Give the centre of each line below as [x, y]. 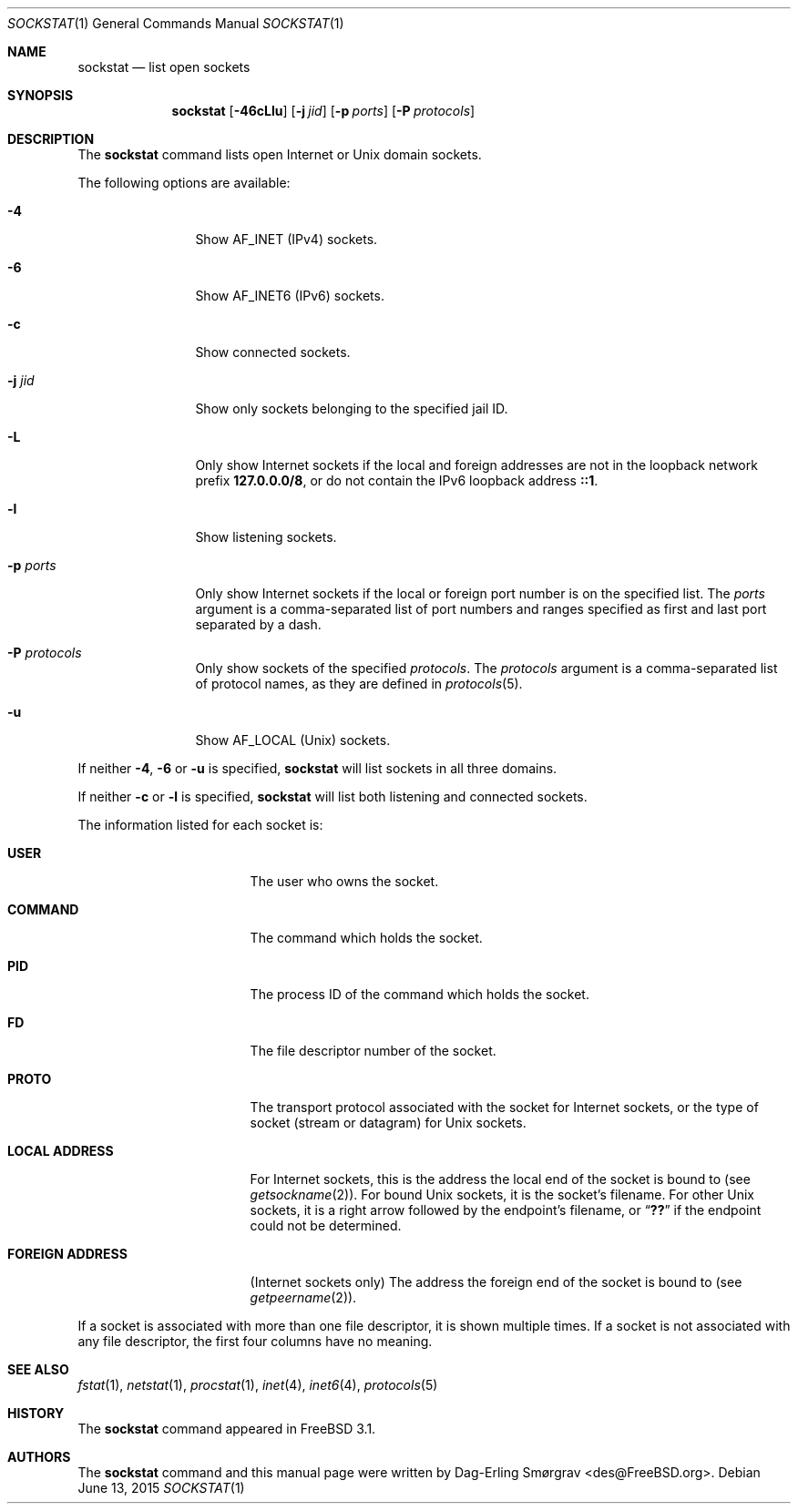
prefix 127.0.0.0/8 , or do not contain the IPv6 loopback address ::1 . [397, 480]
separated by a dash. [258, 624]
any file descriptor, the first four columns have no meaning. [255, 1341]
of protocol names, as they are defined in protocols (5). [359, 684]
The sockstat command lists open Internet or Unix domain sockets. [280, 154]
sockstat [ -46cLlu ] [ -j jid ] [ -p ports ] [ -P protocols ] [323, 111]
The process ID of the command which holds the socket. [419, 994]
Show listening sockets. [266, 537]
